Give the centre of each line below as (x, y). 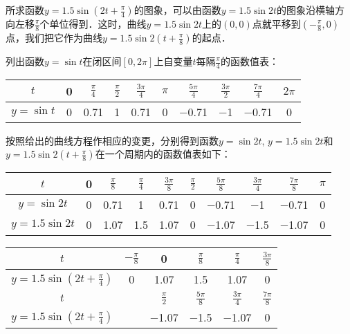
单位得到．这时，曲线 (98, 24)
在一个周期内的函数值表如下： (163, 154)
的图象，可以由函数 (177, 10)
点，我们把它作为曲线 (54, 37)
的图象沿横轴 (306, 10)
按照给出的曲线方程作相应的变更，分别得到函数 (112, 140)
